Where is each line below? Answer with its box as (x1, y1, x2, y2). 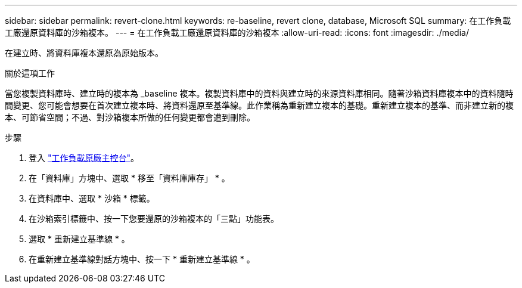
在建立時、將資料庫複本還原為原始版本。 (5, 48, 163, 58)
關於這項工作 (5, 68, 55, 78)
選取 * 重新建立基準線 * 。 (29, 234, 130, 244)
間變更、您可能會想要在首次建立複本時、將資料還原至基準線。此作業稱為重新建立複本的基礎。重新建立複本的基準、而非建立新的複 (5, 100, 514, 110)
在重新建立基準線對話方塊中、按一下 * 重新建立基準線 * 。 (29, 254, 255, 264)
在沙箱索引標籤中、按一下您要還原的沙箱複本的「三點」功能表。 (29, 213, 279, 224)
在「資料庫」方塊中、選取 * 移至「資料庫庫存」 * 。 (29, 173, 230, 183)
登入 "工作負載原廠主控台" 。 (29, 153, 139, 163)
